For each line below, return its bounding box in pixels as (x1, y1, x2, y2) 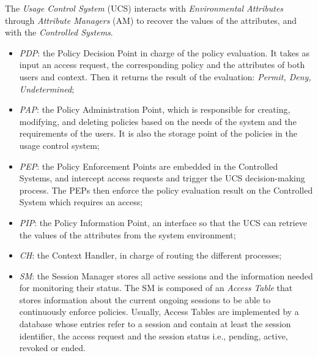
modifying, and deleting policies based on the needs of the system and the (19, 115, 297, 127)
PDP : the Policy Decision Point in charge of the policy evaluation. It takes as (19, 46, 309, 59)
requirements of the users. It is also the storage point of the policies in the (19, 127, 297, 140)
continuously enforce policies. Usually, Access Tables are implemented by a (19, 305, 299, 318)
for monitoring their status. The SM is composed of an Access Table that (19, 281, 293, 294)
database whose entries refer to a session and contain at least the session (19, 317, 291, 330)
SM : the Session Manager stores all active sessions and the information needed (19, 269, 313, 282)
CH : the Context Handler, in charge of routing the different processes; (19, 249, 282, 262)
